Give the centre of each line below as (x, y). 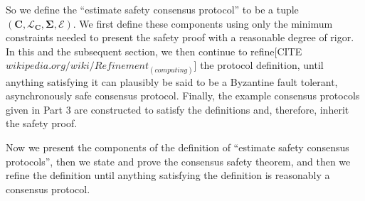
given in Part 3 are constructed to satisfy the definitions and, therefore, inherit (178, 109)
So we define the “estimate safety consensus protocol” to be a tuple (152, 9)
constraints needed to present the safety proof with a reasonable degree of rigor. (180, 37)
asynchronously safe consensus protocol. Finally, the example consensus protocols (183, 96)
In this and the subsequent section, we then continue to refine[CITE (154, 51)
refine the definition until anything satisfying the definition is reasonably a (168, 175)
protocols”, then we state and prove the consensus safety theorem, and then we (178, 161)
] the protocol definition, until (259, 65)
